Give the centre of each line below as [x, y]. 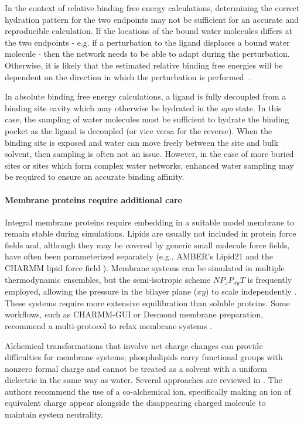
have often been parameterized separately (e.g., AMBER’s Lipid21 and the [139, 256]
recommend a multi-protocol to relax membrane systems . [108, 325]
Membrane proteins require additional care [93, 199]
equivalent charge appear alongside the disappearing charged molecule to [135, 403]
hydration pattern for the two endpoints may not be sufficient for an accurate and [152, 19]
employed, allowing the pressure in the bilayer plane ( [101, 291]
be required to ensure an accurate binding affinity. [95, 177]
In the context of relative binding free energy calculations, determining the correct [152, 8]
